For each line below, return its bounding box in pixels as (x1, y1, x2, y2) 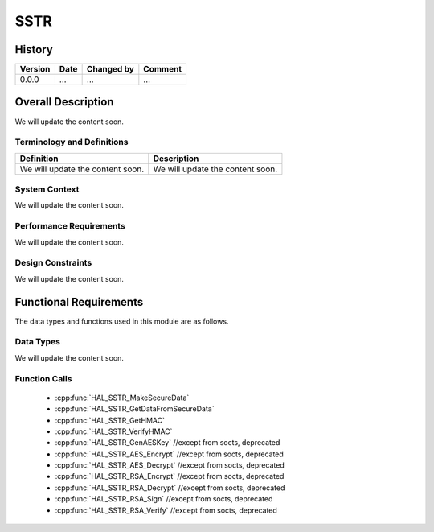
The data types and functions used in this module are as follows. (14, 316, 229, 326)
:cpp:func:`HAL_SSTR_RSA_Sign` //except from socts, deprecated (55, 494, 273, 504)
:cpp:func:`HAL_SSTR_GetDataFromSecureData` (55, 404, 215, 414)
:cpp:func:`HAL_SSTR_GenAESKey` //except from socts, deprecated (55, 438, 280, 447)
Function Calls (14, 373, 72, 384)
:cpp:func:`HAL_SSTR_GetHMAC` (55, 415, 165, 425)
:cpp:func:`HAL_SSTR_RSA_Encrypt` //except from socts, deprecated (55, 472, 285, 481)
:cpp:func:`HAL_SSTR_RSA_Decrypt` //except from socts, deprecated (55, 483, 285, 493)
